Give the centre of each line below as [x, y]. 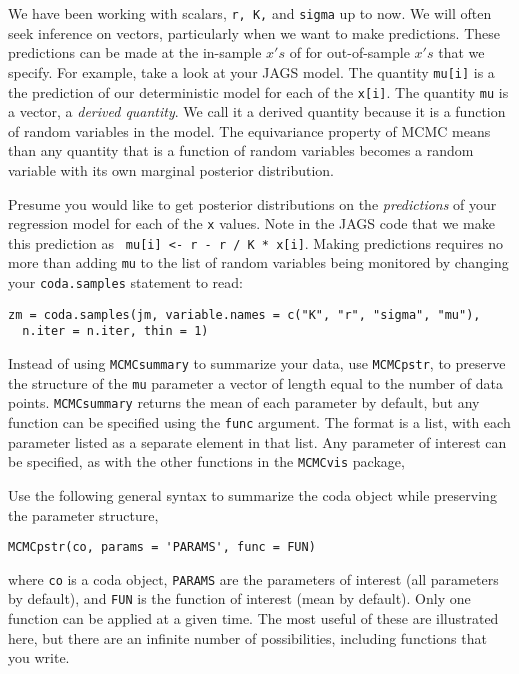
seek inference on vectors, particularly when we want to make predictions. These [254, 32]
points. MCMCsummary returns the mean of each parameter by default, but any [244, 402]
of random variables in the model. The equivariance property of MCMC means [249, 130]
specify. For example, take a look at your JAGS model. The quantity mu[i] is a [251, 71]
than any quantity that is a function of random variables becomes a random [241, 150]
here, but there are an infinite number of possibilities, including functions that [247, 637]
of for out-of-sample [349, 52]
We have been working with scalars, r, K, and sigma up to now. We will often [250, 13]
